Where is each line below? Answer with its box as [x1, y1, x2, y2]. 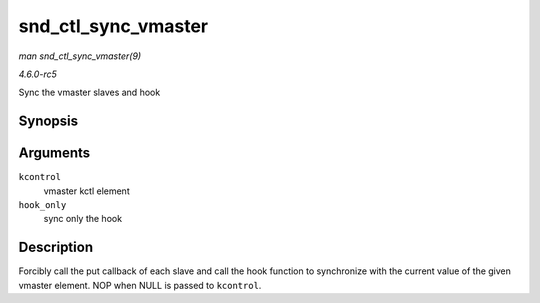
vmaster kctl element [43, 185, 130, 197]
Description [18, 239, 94, 256]
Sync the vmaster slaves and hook [18, 86, 161, 99]
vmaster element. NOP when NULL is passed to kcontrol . [18, 279, 262, 291]
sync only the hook [43, 213, 123, 225]
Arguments [18, 145, 91, 162]
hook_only [18, 200, 67, 211]
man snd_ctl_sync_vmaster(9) [18, 50, 142, 62]
